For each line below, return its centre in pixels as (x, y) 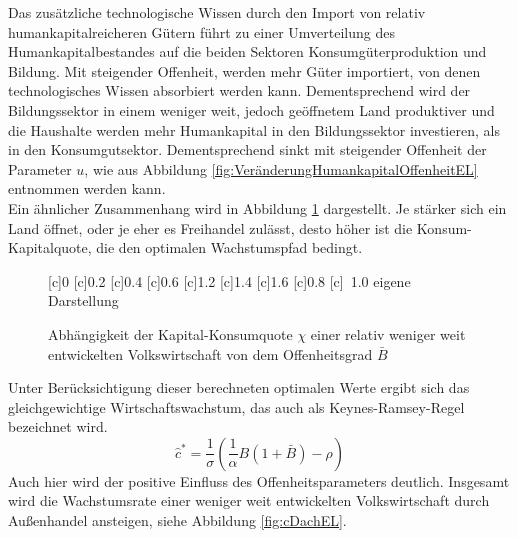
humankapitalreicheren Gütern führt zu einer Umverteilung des (202, 31)
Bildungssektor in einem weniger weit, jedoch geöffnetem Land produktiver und (251, 109)
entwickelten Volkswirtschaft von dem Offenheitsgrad (210, 353)
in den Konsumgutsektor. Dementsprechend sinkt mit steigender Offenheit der (247, 149)
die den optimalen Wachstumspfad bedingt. (229, 247)
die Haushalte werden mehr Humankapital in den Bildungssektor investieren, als (254, 129)
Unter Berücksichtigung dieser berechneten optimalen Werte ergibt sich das (239, 387)
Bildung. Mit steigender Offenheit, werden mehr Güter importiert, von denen (244, 70)
